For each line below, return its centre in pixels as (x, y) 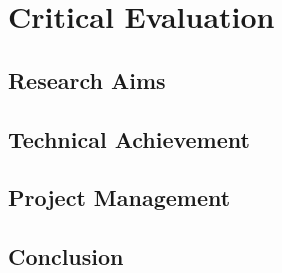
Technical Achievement (129, 138)
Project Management (119, 197)
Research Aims (87, 79)
